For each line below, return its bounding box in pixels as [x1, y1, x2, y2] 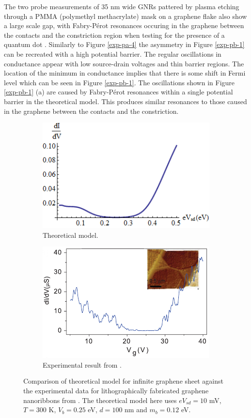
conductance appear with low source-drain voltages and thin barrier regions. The [4, 58, 244, 68]
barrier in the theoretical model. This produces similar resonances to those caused [4, 96, 247, 106]
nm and [125, 404, 147, 415]
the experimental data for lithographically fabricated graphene [23, 385, 209, 395]
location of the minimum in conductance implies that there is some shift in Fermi [4, 68, 246, 78]
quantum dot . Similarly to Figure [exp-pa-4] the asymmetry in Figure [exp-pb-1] [4, 39, 245, 49]
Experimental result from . [43, 359, 122, 370]
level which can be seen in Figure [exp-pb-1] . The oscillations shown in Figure [4, 77, 235, 87]
